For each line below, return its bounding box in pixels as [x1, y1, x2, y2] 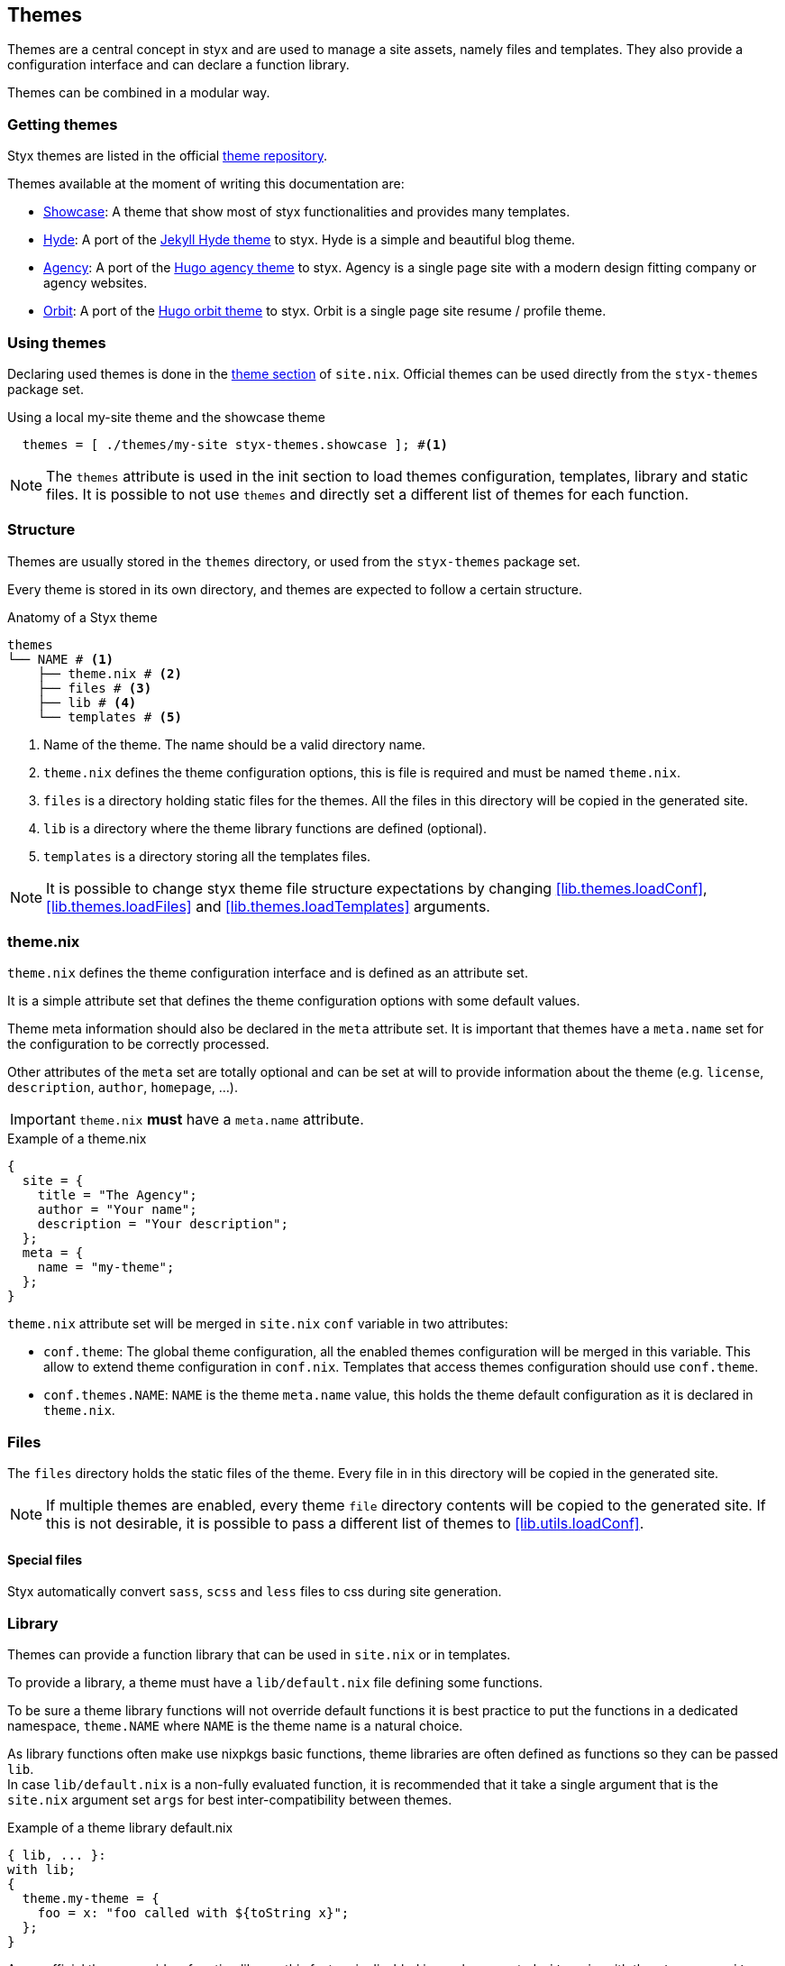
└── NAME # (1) [7, 651, 114, 666]
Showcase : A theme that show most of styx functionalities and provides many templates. [43, 204, 570, 220]
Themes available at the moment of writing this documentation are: [7, 176, 405, 192]
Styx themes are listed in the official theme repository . [7, 148, 328, 164]
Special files [7, 1551, 83, 1567]
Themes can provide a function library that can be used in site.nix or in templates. [7, 1647, 511, 1663]
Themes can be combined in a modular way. [7, 85, 270, 101]
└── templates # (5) [37, 709, 182, 724]
